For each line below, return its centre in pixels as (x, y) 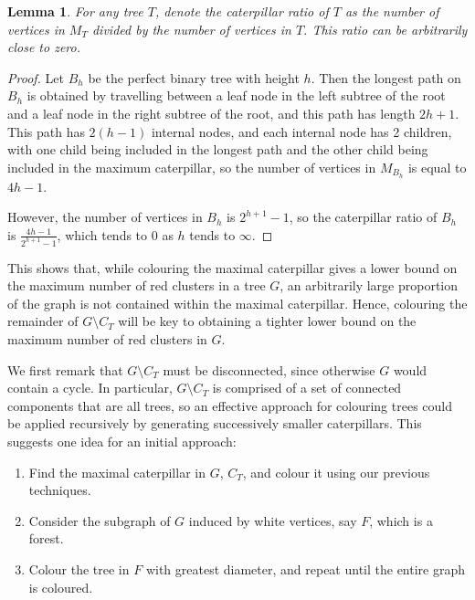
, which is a (401, 520)
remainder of (43, 321)
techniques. (60, 490)
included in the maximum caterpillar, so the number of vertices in (192, 167)
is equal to (437, 167)
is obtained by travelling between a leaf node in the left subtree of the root (236, 95)
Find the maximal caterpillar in (117, 472)
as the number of (392, 11)
